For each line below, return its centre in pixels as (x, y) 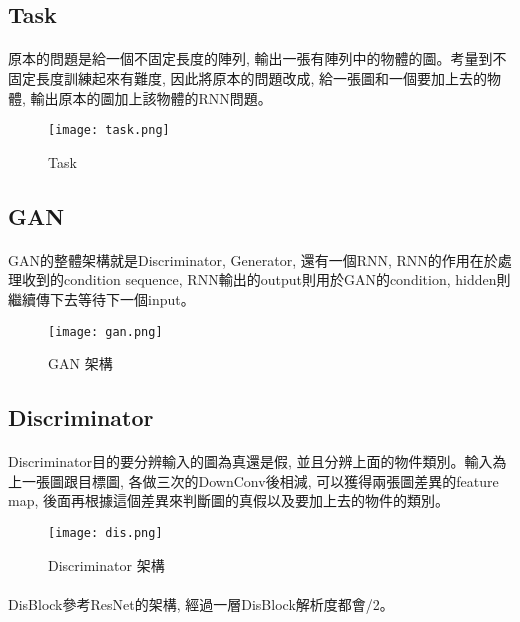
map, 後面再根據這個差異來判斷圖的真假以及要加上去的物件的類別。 (228, 500)
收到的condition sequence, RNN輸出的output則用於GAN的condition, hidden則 (266, 279)
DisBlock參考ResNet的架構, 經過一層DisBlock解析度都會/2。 (201, 603)
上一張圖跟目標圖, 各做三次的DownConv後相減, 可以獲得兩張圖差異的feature (253, 480)
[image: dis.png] (105, 532)
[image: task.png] (109, 130)
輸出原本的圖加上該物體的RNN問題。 (151, 97)
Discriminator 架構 (106, 564)
